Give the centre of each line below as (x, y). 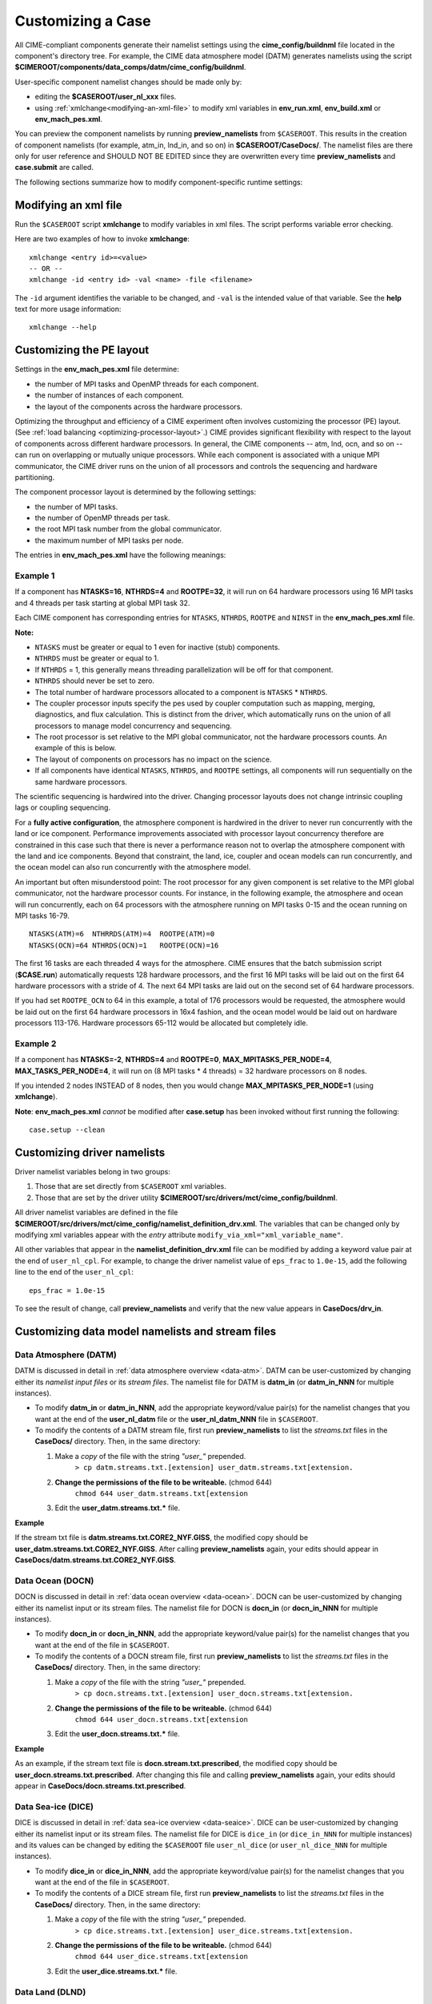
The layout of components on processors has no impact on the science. (153, 759)
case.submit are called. (54, 168)
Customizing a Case (83, 21)
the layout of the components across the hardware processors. (139, 406)
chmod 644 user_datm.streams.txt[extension (161, 1494)
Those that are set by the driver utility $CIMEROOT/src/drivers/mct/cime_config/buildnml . (186, 1198)
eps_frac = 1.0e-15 (67, 1290)
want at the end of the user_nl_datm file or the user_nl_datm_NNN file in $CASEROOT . (177, 1419)
